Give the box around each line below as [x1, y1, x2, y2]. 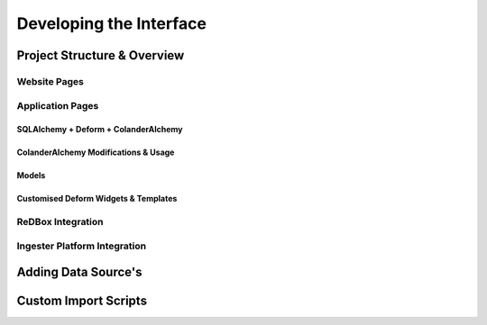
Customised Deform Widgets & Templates [16, 194, 178, 204]
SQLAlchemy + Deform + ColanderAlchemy [16, 124, 184, 135]
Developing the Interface [16, 14, 207, 33]
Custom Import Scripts [16, 293, 148, 309]
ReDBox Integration [16, 216, 104, 229]
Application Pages [16, 99, 99, 112]
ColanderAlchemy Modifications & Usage [16, 147, 175, 158]
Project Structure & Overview [16, 48, 185, 63]
